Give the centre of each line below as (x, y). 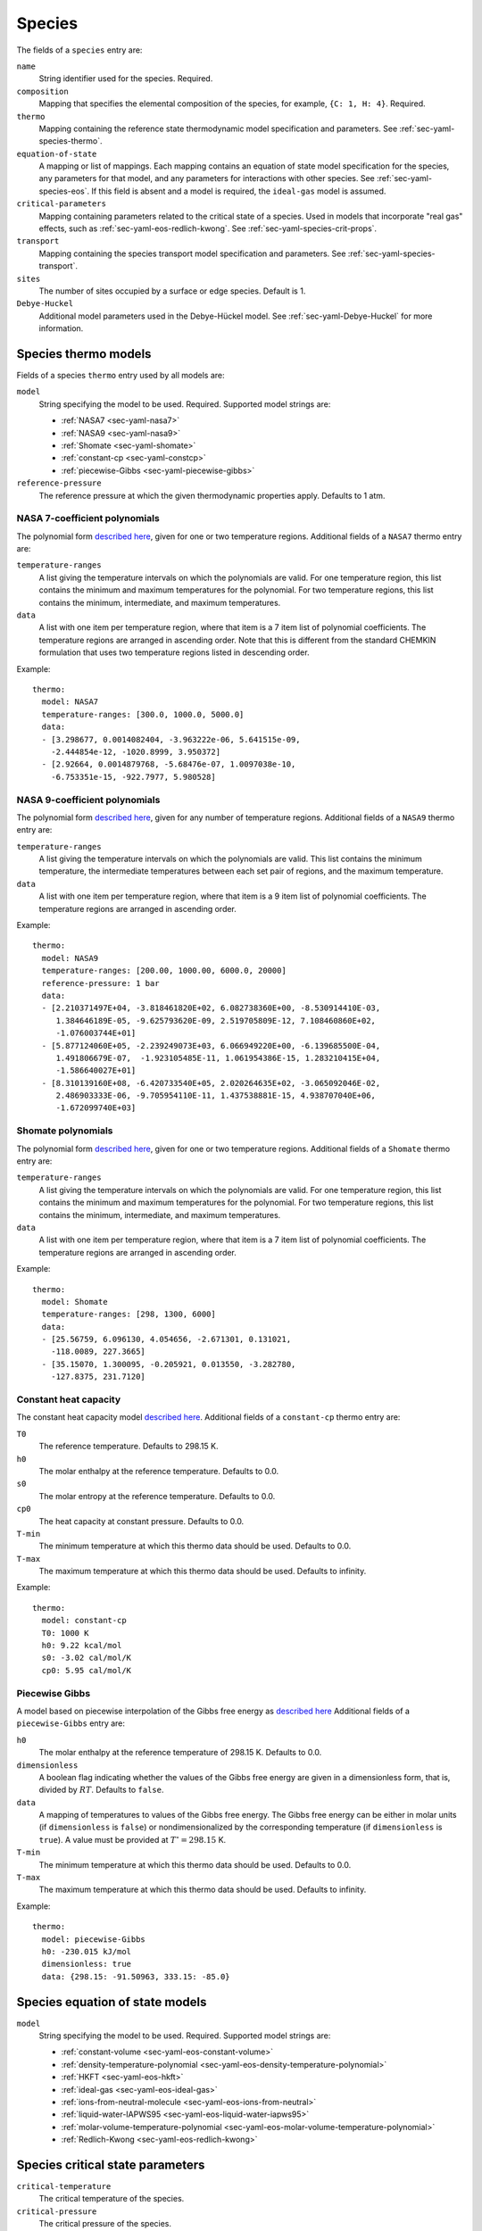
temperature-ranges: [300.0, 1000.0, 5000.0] (143, 714)
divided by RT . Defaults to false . (101, 1790)
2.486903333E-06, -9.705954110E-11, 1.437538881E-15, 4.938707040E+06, (216, 1096)
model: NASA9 (70, 958)
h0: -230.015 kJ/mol (87, 1951)
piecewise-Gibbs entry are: (71, 1723)
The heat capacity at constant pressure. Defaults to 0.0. (141, 1521)
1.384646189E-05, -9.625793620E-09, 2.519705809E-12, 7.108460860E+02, (216, 1020)
